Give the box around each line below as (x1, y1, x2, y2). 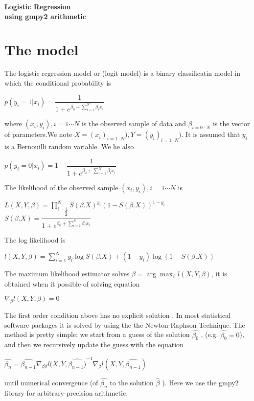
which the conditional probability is (4, 77, 111, 88)
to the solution (110, 377, 154, 387)
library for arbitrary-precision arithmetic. (4, 387, 128, 398)
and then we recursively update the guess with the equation (4, 339, 184, 350)
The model (4, 40, 79, 60)
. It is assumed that (181, 129, 240, 139)
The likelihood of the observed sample (4, 182, 118, 192)
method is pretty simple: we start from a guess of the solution (4, 329, 190, 339)
